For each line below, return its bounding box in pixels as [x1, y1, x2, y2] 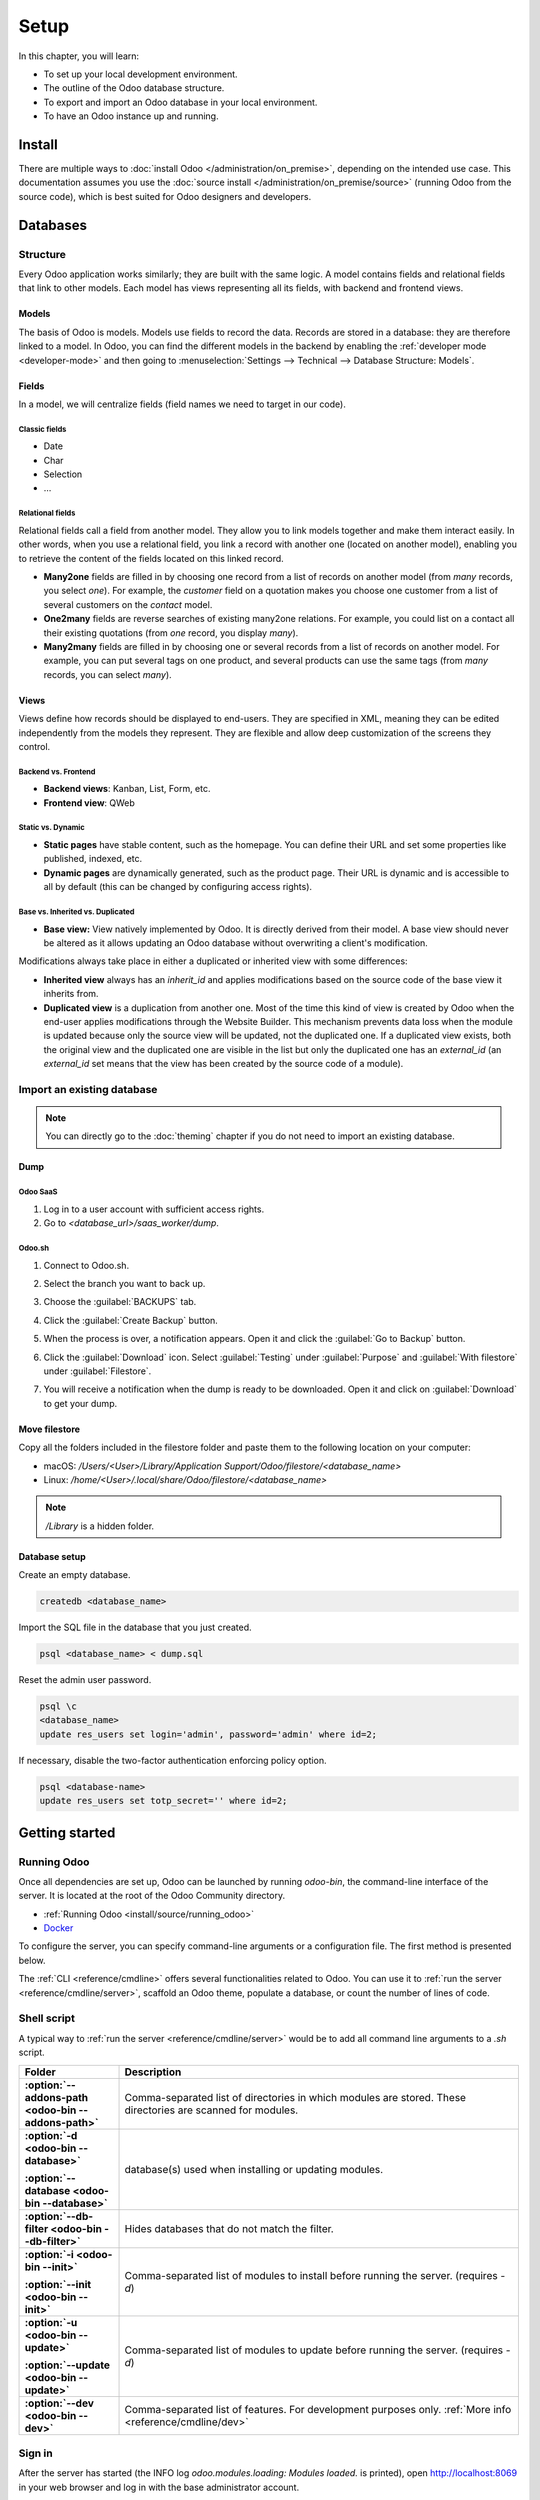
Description [124, 2065, 182, 2079]
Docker [43, 1922, 74, 1934]
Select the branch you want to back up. [43, 1277, 206, 1289]
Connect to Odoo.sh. [43, 1259, 130, 1271]
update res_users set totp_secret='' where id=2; [39, 1795, 288, 1807]
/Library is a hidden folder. [45, 1520, 155, 1532]
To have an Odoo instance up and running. [43, 110, 219, 122]
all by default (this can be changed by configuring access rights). [43, 881, 313, 893]
